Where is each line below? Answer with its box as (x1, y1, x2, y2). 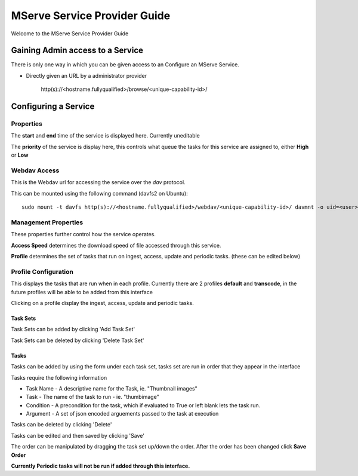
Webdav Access (11, 166, 60, 175)
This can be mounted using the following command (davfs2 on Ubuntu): (11, 190, 188, 197)
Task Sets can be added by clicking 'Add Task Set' (11, 326, 135, 333)
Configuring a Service (11, 102, 95, 112)
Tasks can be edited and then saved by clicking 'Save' (11, 432, 144, 439)
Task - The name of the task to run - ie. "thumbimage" (26, 393, 159, 401)
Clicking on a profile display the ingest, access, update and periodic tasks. (11, 299, 194, 306)
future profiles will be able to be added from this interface (11, 288, 153, 295)
